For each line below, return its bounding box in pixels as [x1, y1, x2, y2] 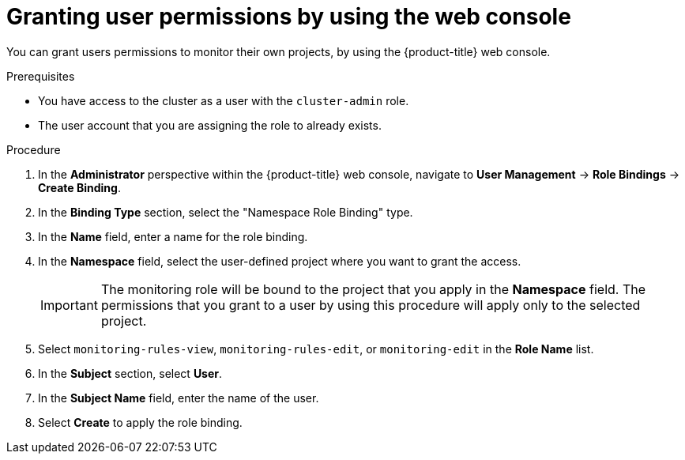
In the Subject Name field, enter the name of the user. [38, 390, 319, 405]
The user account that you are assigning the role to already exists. [38, 118, 382, 132]
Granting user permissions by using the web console [6, 3, 571, 30]
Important [40, 296, 98, 313]
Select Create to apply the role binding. [38, 415, 243, 429]
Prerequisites [6, 69, 75, 83]
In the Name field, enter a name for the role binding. [38, 229, 308, 243]
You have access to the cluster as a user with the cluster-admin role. [38, 93, 409, 107]
